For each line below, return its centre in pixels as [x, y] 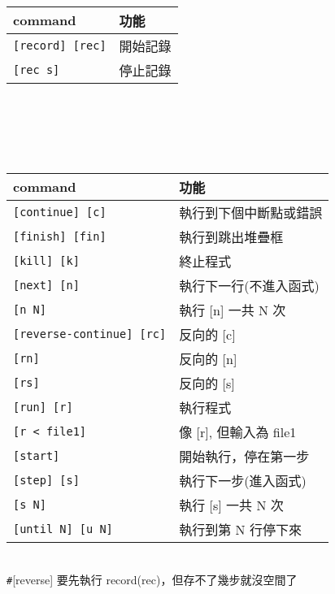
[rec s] [37, 69]
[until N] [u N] [63, 529]
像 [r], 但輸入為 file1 [238, 431]
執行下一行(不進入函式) [249, 285]
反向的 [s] [207, 383]
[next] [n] [46, 285]
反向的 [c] [207, 334]
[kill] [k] [46, 260]
